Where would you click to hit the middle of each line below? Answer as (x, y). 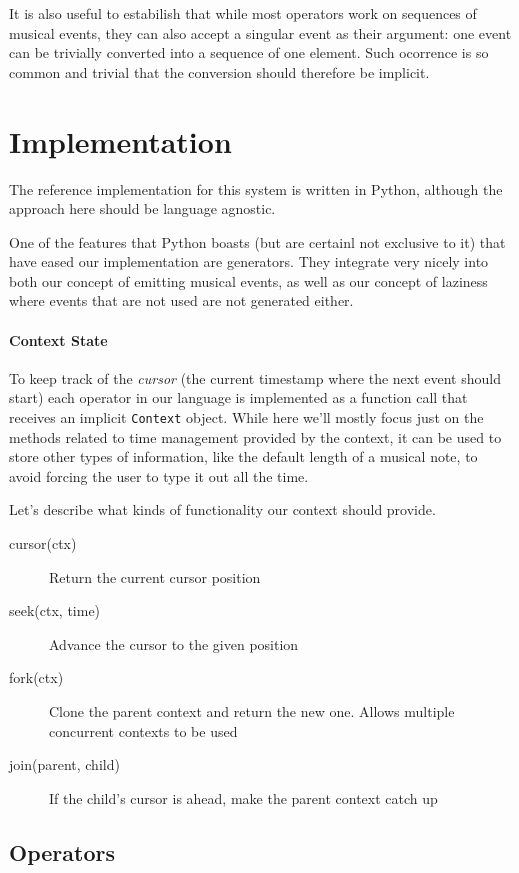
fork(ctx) (36, 677)
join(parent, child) (64, 764)
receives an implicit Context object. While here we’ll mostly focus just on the (246, 417)
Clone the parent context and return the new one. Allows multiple (252, 711)
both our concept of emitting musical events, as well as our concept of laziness (248, 280)
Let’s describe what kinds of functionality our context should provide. (222, 509)
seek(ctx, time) (55, 610)
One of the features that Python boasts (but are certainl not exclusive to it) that (257, 241)
